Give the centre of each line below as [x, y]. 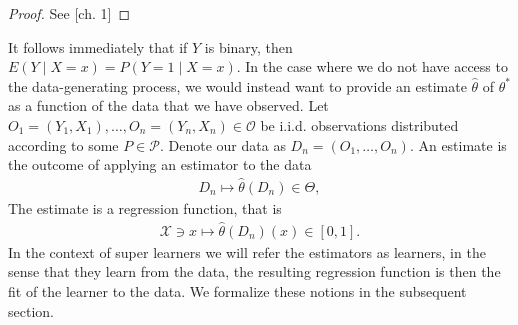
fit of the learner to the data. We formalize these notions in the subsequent [237, 291]
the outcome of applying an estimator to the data [160, 164]
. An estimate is [458, 144]
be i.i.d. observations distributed [359, 124]
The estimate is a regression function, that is [145, 208]
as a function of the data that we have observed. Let [168, 105]
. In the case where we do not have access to [372, 66]
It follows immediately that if [98, 46]
